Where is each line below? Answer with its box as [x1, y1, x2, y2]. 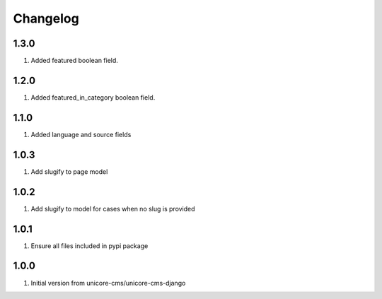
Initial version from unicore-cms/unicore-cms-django [30, 279, 186, 287]
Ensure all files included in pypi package [30, 241, 149, 250]
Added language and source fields [30, 130, 132, 139]
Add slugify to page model [30, 167, 108, 176]
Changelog [13, 11, 79, 26]
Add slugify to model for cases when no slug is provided [30, 204, 195, 213]
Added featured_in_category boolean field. [30, 93, 156, 102]
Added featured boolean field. [30, 57, 118, 65]
